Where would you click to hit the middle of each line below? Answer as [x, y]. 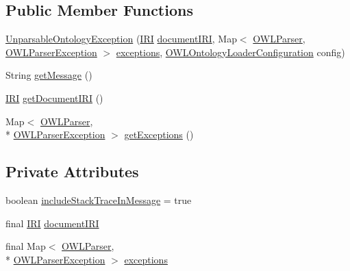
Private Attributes [72, 171]
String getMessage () [49, 75]
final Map [26, 246]
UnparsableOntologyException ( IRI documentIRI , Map [121, 39]
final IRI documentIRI [52, 223]
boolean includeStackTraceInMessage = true [99, 199]
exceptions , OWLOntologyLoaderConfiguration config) [230, 52]
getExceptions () [159, 134]
